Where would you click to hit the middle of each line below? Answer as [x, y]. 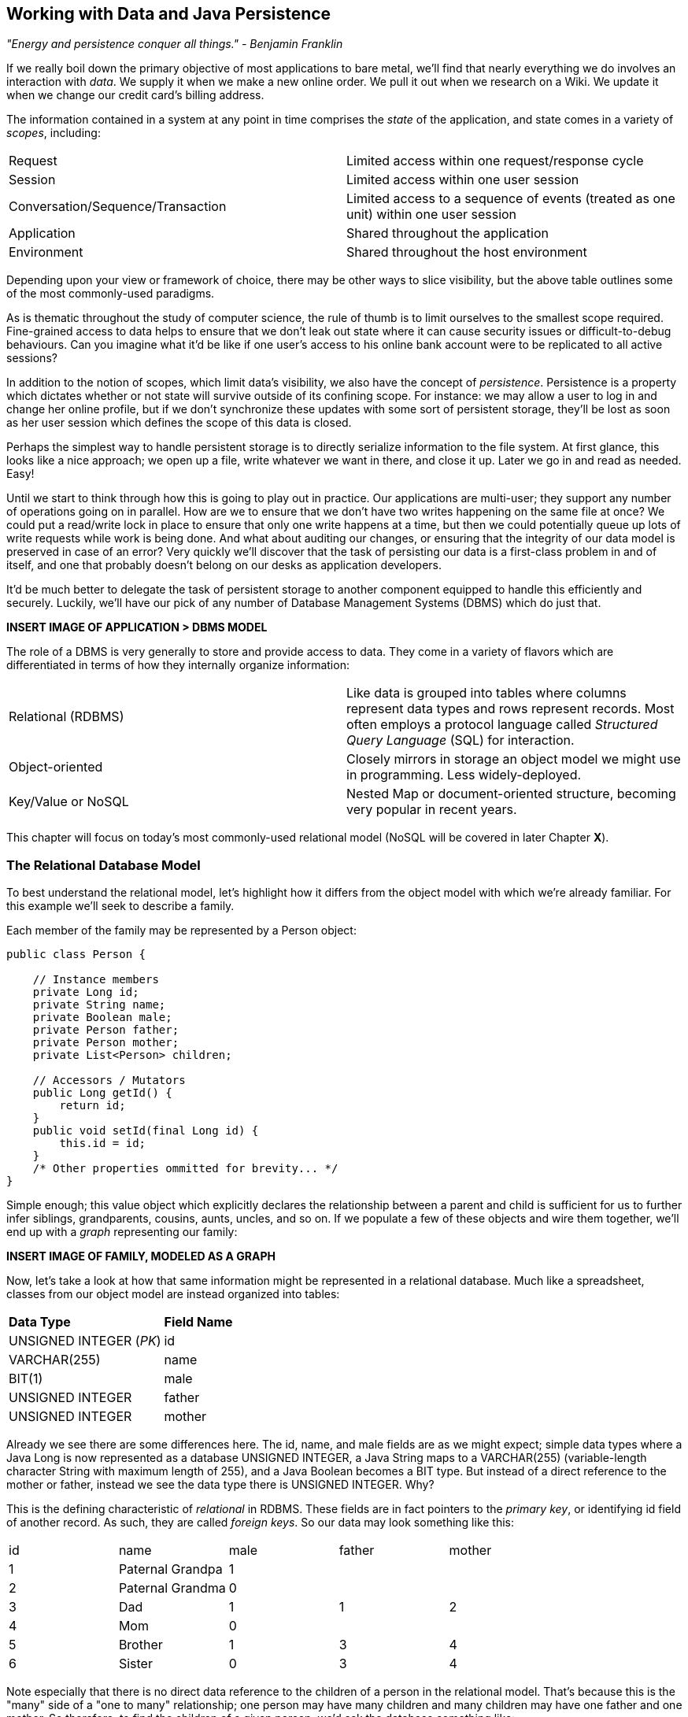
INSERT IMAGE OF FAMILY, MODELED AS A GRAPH [141, 1256]
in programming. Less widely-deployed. [464, 775]
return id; [92, 1106]
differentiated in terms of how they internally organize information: [178, 665]
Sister [135, 1664]
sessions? [32, 358]
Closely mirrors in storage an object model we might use [514, 759]
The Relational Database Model [104, 865]
